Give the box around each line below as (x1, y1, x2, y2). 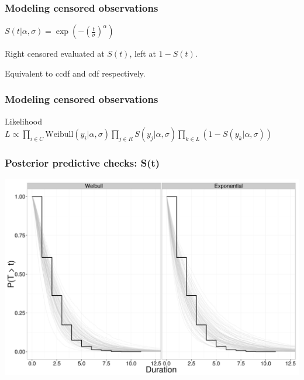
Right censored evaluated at (5, 47, 105, 60)
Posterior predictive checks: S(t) (5, 156, 160, 170)
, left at (129, 47, 156, 60)
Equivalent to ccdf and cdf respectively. (5, 67, 146, 79)
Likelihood (5, 115, 42, 127)
